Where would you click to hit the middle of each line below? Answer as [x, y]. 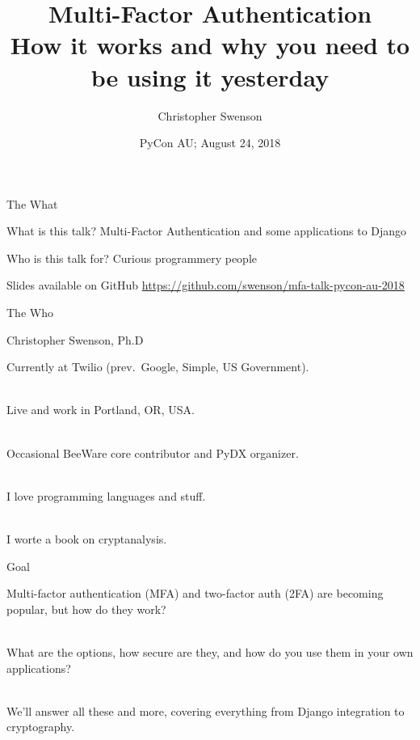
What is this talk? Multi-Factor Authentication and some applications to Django [207, 231]
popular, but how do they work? [86, 609]
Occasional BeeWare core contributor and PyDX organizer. [153, 452]
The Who [30, 313]
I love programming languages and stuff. [106, 495]
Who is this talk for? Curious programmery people [132, 258]
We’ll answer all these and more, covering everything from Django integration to [206, 710]
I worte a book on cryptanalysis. [87, 539]
